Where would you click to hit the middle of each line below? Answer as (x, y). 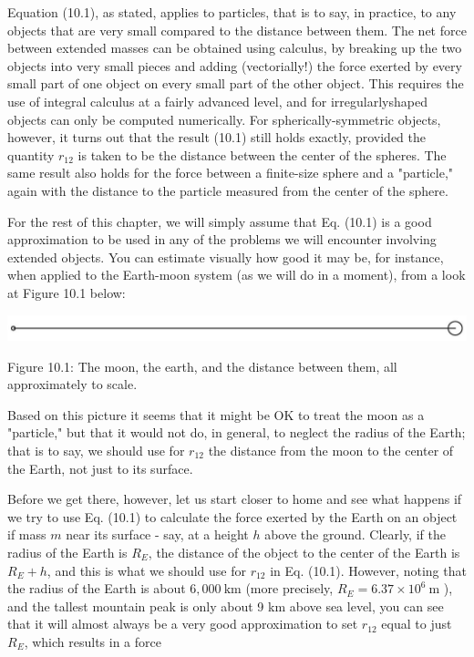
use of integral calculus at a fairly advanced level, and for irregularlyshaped (217, 101)
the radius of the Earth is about (97, 588)
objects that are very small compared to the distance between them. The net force (237, 30)
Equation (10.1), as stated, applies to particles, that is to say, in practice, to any (232, 12)
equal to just (417, 624)
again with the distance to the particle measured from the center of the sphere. (228, 190)
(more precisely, (289, 588)
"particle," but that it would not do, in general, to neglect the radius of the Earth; (237, 432)
